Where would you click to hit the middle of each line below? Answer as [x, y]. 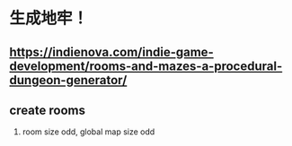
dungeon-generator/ [68, 80]
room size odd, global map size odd [88, 132]
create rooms [47, 110]
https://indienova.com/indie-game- [111, 52]
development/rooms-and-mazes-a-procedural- [146, 66]
